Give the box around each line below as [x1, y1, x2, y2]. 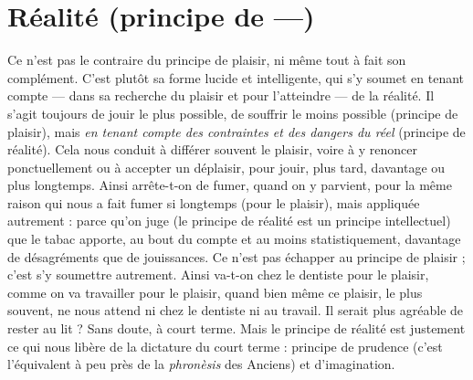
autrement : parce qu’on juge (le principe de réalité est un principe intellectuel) [7, 211, 451, 230]
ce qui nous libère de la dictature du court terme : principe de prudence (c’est [7, 336, 443, 355]
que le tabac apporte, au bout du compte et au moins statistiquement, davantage [7, 229, 461, 248]
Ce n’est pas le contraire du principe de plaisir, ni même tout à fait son [7, 50, 406, 69]
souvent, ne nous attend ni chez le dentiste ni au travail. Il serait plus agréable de [7, 301, 464, 320]
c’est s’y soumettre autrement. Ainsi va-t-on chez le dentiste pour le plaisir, [7, 265, 429, 284]
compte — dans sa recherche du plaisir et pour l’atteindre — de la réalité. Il [7, 86, 435, 105]
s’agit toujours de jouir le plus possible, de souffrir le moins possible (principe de [7, 103, 458, 122]
